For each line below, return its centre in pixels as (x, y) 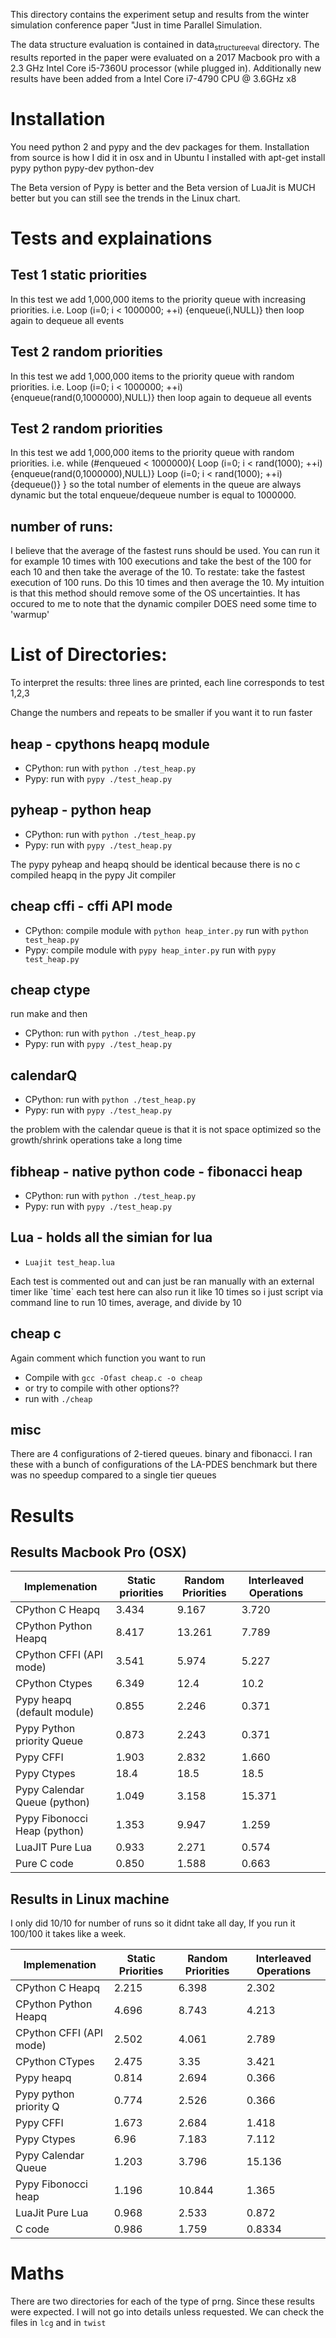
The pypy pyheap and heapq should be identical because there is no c (155, 864)
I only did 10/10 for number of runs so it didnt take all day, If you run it (153, 1923)
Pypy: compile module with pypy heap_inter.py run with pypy (150, 950)
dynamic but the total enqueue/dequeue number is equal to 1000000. (153, 495)
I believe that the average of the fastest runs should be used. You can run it (165, 551)
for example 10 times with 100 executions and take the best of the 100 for (161, 561)
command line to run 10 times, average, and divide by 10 (126, 1302)
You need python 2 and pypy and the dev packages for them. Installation (160, 146)
